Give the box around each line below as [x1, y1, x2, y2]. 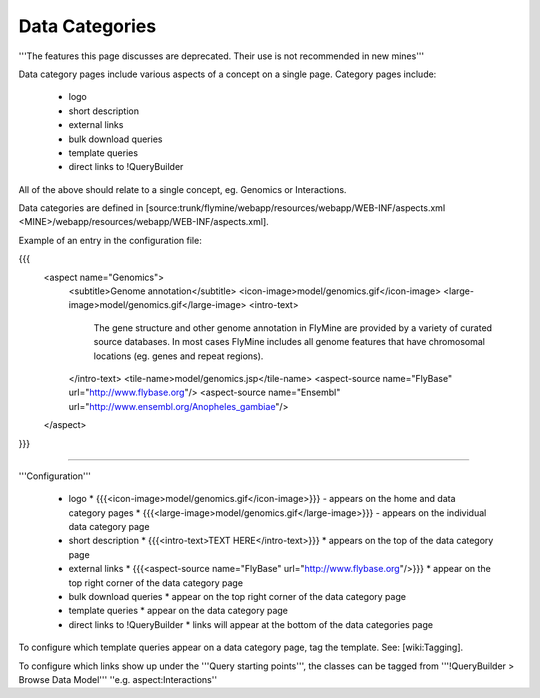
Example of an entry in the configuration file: [18, 234, 202, 246]
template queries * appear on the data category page [68, 605, 289, 617]
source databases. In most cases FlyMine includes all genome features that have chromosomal [93, 336, 485, 348]
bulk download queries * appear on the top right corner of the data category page [68, 591, 407, 603]
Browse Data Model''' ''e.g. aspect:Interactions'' [18, 674, 218, 685]
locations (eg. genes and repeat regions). [93, 350, 264, 362]
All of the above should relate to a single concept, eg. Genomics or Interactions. [18, 183, 347, 195]
